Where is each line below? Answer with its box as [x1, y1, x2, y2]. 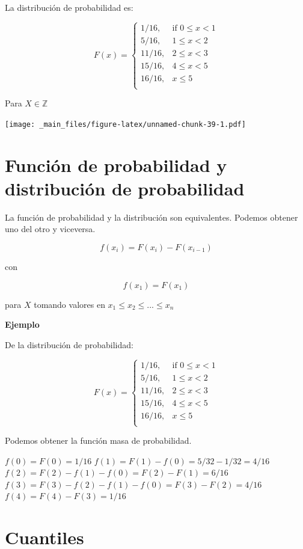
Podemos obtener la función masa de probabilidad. [5, 434, 192, 447]
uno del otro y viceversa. [5, 222, 96, 235]
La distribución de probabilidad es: [5, 1, 133, 13]
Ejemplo [5, 318, 40, 331]
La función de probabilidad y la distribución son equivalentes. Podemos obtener [5, 210, 298, 223]
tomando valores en [34, 298, 105, 310]
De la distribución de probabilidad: [5, 338, 133, 351]
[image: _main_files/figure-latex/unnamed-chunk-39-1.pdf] [5, 120, 246, 129]
